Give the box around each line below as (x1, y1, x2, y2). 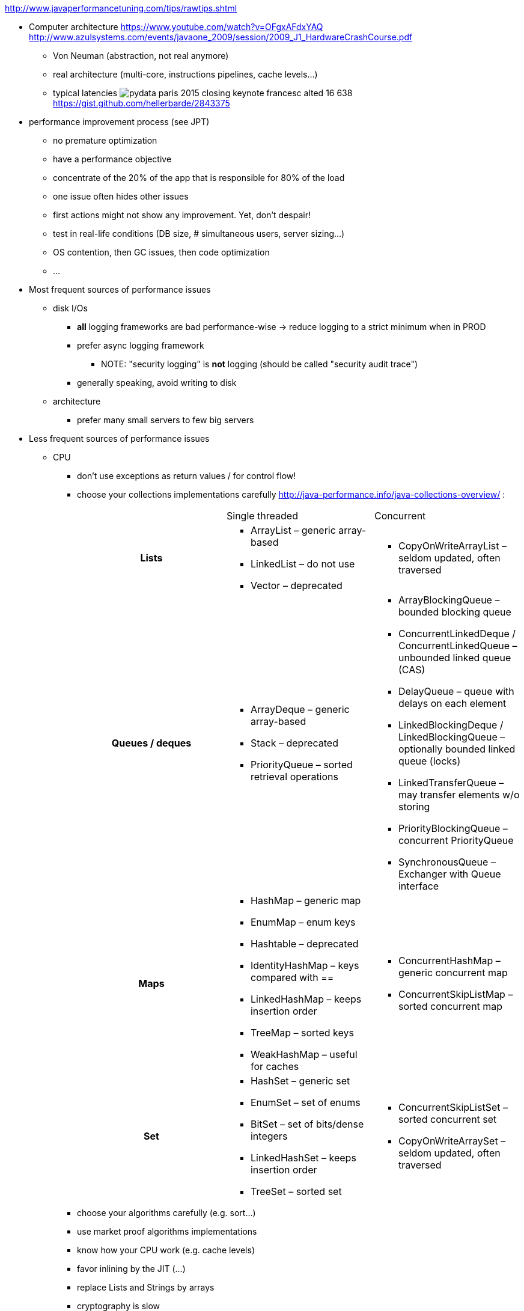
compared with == (250, 971, 334, 983)
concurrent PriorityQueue (398, 834, 514, 846)
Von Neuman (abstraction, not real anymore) (53, 50, 229, 61)
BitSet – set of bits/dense (250, 1118, 364, 1130)
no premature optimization (53, 135, 157, 145)
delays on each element (398, 697, 507, 709)
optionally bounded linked (398, 743, 516, 755)
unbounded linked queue (398, 652, 511, 664)
